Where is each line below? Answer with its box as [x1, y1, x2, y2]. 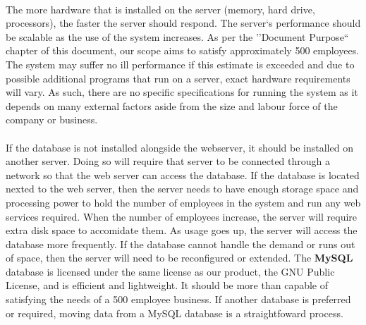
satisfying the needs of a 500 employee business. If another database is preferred [6, 292, 351, 307]
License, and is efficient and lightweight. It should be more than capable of [6, 278, 329, 293]
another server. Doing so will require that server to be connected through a [6, 154, 331, 168]
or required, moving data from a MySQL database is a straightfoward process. [6, 305, 343, 320]
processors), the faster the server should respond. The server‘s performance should [6, 16, 361, 30]
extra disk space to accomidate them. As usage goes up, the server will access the [6, 223, 358, 238]
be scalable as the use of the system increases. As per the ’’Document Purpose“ [6, 29, 349, 44]
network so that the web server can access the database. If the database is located [6, 167, 360, 182]
